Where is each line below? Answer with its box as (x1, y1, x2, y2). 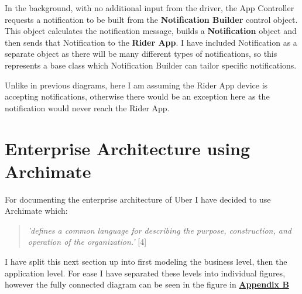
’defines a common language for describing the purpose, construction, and (28, 224, 291, 236)
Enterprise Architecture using (5, 136, 250, 160)
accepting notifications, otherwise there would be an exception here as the (5, 90, 270, 102)
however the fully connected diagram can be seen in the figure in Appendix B (5, 278, 289, 290)
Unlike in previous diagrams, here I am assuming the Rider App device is (5, 78, 268, 91)
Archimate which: (5, 204, 68, 217)
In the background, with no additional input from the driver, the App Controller (5, 2, 294, 13)
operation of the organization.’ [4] (28, 235, 147, 248)
